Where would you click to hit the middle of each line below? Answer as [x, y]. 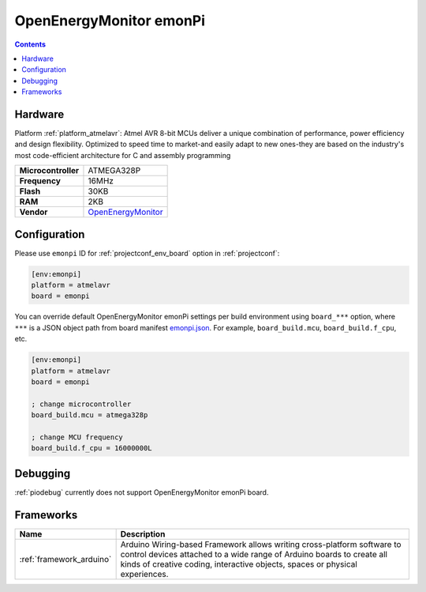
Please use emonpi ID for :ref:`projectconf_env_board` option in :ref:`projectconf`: [147, 253]
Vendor [34, 212]
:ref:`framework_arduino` [65, 559]
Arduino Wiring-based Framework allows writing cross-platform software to [261, 544]
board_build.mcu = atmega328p [90, 415]
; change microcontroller [81, 404]
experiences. [144, 574]
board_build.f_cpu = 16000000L [92, 448]
